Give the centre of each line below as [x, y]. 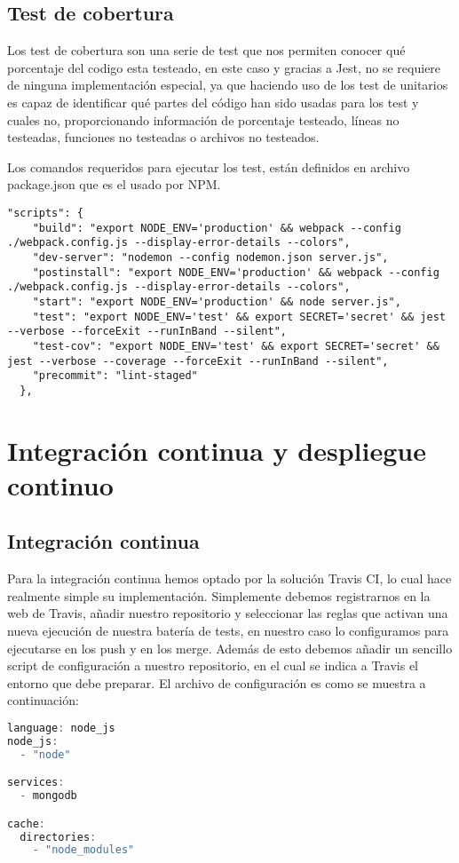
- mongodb [48, 796]
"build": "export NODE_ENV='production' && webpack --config [217, 228]
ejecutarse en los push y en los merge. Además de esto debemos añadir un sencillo [230, 648]
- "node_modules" [83, 850]
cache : [26, 823]
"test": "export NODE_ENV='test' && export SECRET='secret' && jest [239, 317]
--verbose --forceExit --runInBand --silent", [147, 332]
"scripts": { [45, 213]
